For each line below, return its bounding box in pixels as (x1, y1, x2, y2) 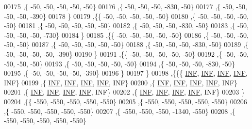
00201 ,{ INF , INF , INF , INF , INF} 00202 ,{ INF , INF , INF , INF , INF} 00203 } (4, 87, 245, 97)
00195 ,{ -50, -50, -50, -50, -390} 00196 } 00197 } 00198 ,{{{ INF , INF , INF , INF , (4, 68, 248, 78)
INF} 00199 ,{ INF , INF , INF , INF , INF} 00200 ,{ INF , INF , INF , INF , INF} (4, 77, 237, 87)
